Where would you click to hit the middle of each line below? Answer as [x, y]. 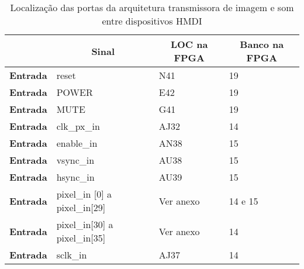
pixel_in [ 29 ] [81, 207]
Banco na [262, 44]
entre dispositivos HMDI [152, 21]
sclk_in [72, 255]
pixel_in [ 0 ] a [84, 194]
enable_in [77, 143]
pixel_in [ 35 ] [81, 238]
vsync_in [75, 160]
